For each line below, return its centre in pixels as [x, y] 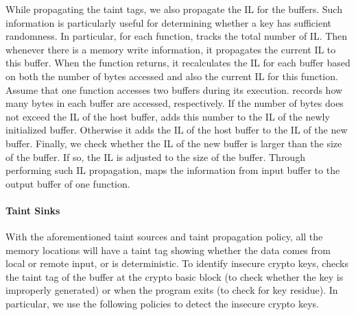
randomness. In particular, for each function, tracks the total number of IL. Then [177, 36]
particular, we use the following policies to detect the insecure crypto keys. [162, 304]
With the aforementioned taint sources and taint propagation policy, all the [164, 237]
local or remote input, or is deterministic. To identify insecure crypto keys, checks [177, 263]
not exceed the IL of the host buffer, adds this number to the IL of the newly [168, 116]
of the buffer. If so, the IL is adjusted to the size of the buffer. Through [155, 156]
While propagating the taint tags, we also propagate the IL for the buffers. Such [174, 9]
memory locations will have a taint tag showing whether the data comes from [168, 250]
